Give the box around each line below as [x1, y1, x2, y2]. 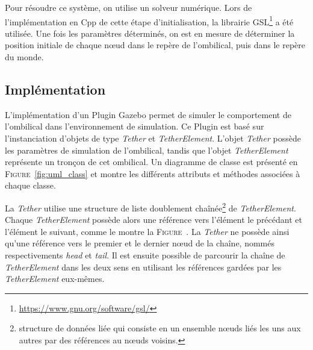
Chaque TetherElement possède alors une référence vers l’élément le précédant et [5, 213, 302, 226]
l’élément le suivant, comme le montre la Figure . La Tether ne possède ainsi [5, 225, 290, 237]
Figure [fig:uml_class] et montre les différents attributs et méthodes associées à [5, 167, 300, 180]
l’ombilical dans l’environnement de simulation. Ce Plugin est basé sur [5, 120, 264, 133]
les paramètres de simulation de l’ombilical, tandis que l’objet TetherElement [5, 143, 288, 156]
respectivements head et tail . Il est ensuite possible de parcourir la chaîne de [5, 249, 285, 261]
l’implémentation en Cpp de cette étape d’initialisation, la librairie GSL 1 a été [5, 13, 294, 28]
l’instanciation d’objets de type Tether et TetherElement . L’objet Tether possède [5, 132, 301, 145]
